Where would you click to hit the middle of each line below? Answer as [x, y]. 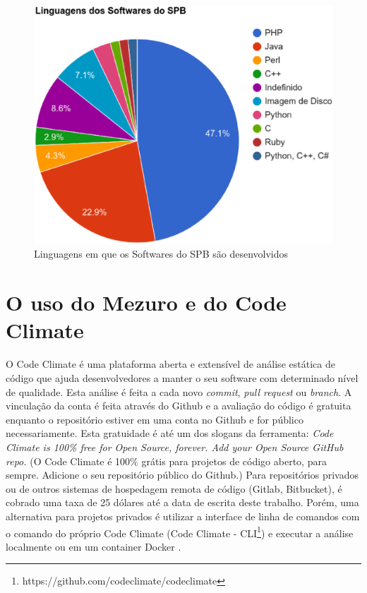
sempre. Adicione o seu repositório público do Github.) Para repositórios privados [182, 475]
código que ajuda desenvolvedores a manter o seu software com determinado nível [182, 377]
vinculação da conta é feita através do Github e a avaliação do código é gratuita [179, 406]
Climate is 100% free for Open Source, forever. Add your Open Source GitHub [175, 447]
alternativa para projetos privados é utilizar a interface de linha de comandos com [183, 516]
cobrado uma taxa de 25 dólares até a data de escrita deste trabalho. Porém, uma [182, 502]
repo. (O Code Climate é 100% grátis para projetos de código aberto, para [166, 461]
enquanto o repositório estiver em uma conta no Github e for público [155, 419]
